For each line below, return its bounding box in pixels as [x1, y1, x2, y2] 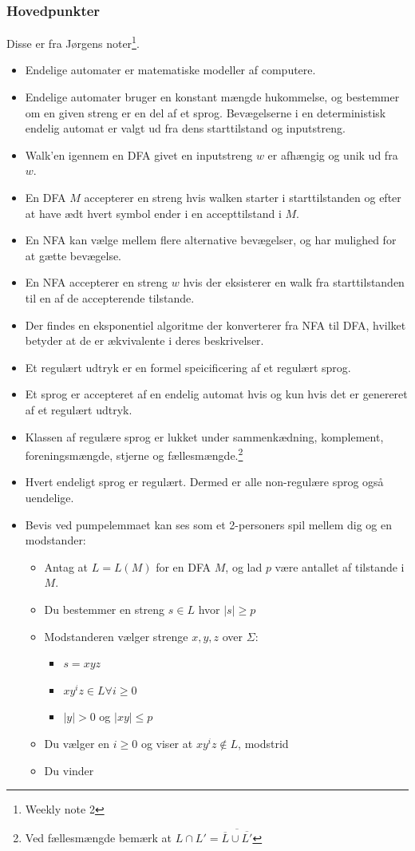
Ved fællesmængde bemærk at [25, 829, 172, 846]
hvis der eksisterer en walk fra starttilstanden [183, 274, 405, 291]
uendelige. [25, 489, 74, 505]
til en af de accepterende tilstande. [25, 290, 195, 306]
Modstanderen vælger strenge [44, 627, 188, 644]
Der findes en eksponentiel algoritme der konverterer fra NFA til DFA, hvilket [25, 316, 406, 333]
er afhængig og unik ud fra [267, 146, 398, 163]
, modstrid [238, 734, 289, 751]
